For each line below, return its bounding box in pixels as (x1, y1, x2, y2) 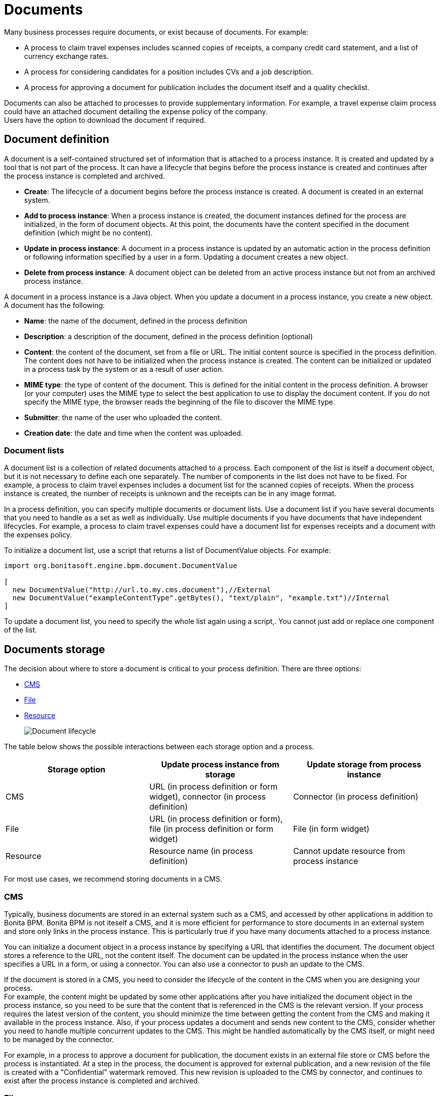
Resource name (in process (149, 846, 253, 856)
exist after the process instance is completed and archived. (4, 1076, 200, 1085)
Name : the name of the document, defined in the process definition (24, 316, 247, 325)
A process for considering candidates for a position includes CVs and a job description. (24, 67, 313, 76)
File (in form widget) (293, 824, 370, 834)
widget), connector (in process (149, 792, 266, 802)
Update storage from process (307, 759, 421, 770)
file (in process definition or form (149, 824, 274, 834)
